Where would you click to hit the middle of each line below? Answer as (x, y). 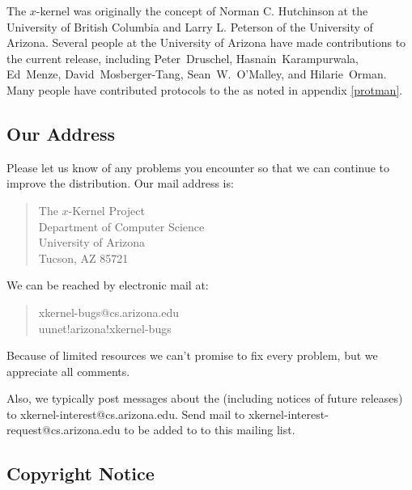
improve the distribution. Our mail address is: (120, 183)
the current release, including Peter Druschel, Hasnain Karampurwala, (183, 58)
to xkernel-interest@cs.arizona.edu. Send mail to (126, 414)
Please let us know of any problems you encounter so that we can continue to (198, 167)
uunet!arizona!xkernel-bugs (105, 328)
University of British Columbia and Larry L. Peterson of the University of (190, 26)
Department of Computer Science (121, 226)
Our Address (61, 133)
